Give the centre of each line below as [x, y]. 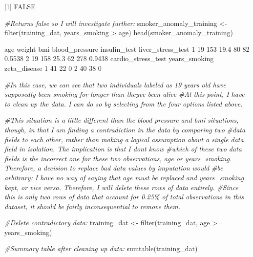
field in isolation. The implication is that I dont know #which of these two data [123, 149]
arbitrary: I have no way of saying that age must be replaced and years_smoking [124, 177]
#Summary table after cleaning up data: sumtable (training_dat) [101, 248]
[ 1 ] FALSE [20, 6]
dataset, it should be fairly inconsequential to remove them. [92, 206]
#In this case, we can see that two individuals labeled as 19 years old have [115, 84]
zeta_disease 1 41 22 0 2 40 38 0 [53, 68]
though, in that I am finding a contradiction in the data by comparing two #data [125, 129]
